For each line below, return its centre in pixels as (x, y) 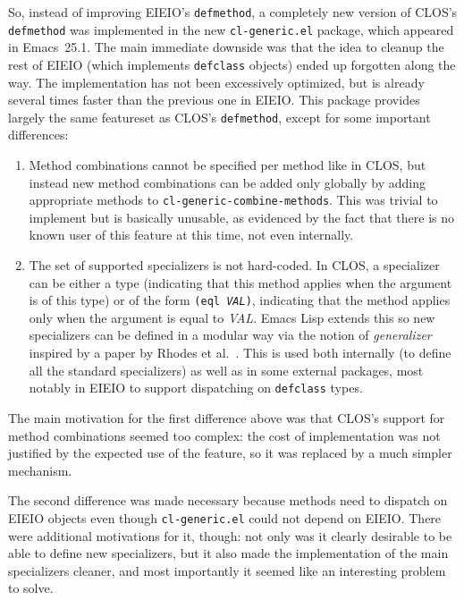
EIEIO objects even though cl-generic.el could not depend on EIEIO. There (225, 517)
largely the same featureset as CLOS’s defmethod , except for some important (219, 117)
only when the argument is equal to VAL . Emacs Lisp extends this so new (232, 317)
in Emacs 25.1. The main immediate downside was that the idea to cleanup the (226, 47)
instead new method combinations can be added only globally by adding (227, 182)
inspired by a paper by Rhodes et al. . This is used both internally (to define (240, 353)
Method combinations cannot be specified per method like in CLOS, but (228, 165)
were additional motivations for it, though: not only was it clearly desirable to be (230, 535)
